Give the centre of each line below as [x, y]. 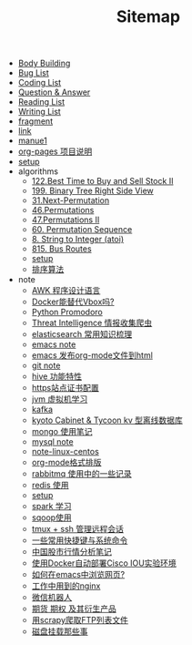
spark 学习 [51, 507]
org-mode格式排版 [66, 463]
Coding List [40, 83]
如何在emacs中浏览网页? [78, 575]
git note [46, 365]
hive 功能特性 [56, 376]
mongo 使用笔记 [62, 432]
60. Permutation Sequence [82, 230]
